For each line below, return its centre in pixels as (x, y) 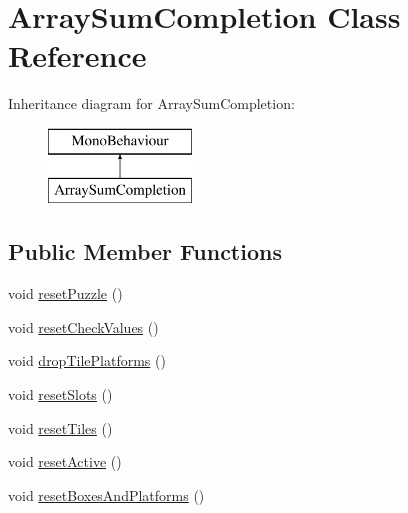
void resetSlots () (60, 394)
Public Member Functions (145, 251)
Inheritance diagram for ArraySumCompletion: (151, 103)
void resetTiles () (60, 427)
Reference (77, 55)
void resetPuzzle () (65, 293)
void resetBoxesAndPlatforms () (106, 494)
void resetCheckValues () (83, 326)
